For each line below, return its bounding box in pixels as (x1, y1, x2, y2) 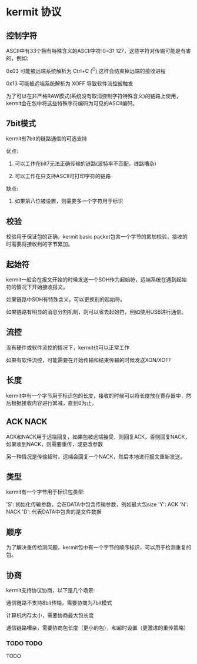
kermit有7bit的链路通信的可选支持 (6, 135, 87, 142)
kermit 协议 (6, 5, 62, 19)
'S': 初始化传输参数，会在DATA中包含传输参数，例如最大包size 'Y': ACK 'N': (6, 501, 188, 508)
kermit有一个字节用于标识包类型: (6, 488, 85, 495)
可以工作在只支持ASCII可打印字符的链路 (14, 173, 111, 180)
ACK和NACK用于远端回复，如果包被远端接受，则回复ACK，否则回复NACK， (6, 433, 191, 440)
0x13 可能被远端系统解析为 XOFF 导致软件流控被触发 (6, 80, 133, 87)
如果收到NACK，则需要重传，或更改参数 (6, 440, 103, 447)
